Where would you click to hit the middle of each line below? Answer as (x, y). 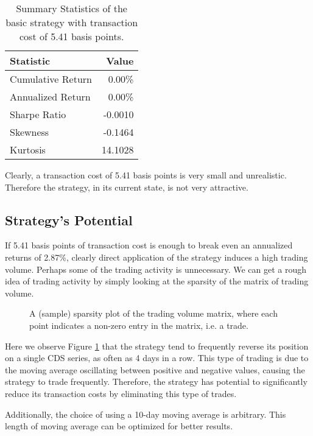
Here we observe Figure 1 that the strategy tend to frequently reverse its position (157, 346)
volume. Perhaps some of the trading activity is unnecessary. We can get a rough (156, 269)
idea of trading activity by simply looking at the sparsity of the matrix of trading (157, 281)
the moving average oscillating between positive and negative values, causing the (155, 369)
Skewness (30, 132)
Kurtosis (28, 149)
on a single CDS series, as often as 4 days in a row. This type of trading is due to (157, 358)
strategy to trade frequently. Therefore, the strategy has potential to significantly (156, 381)
